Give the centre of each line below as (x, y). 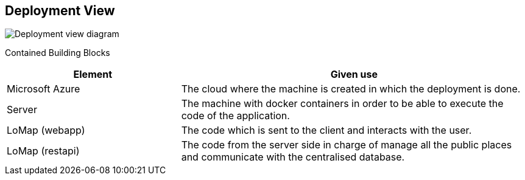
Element (93, 74)
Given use (354, 74)
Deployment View (60, 11)
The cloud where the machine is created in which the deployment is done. (351, 89)
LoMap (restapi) (43, 151)
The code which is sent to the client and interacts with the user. (326, 130)
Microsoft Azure (44, 89)
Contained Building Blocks (58, 53)
